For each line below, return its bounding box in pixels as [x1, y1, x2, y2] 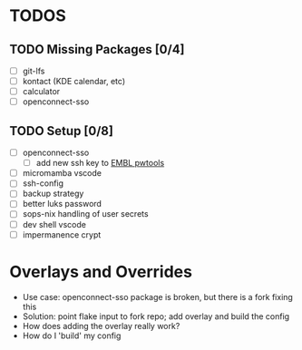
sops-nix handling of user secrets [22, 209, 149, 219]
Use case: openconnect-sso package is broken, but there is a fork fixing [22, 291, 293, 302]
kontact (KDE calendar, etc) [22, 76, 125, 87]
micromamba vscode [22, 168, 102, 179]
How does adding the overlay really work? [22, 320, 180, 331]
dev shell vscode [22, 219, 86, 229]
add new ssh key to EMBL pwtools [35, 158, 165, 169]
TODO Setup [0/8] [9, 123, 113, 139]
